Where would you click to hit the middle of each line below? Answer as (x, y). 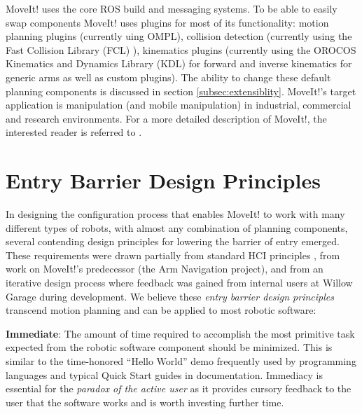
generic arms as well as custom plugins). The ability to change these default (168, 77)
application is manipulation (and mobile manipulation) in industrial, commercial (179, 105)
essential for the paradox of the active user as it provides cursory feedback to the (179, 388)
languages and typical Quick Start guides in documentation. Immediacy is (164, 374)
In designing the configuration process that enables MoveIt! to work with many (175, 214)
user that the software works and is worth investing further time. (145, 402)
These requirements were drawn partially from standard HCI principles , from (173, 255)
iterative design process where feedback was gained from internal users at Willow (179, 283)
